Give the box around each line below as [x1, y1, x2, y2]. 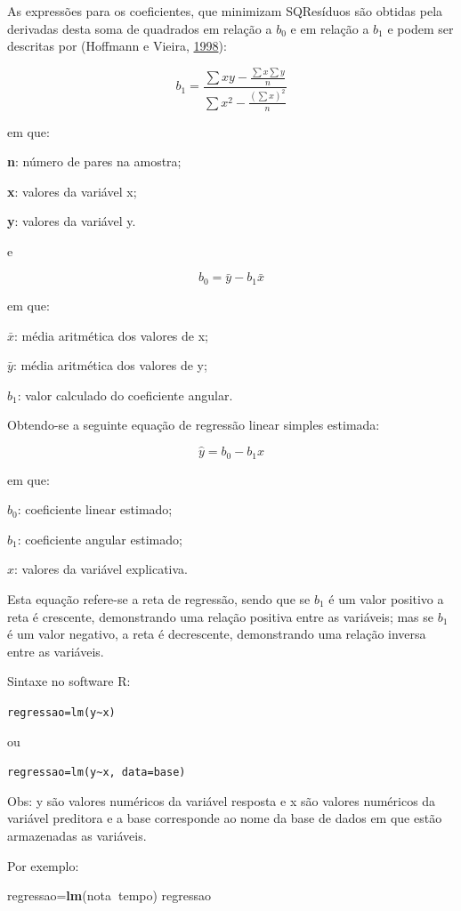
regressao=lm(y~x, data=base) [7, 766, 186, 779]
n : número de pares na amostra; [7, 152, 182, 171]
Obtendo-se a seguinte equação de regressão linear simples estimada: [7, 415, 380, 434]
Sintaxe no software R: [7, 672, 131, 690]
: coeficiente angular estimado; [17, 529, 182, 548]
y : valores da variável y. [7, 212, 136, 230]
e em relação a [290, 19, 369, 37]
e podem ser [387, 19, 454, 37]
